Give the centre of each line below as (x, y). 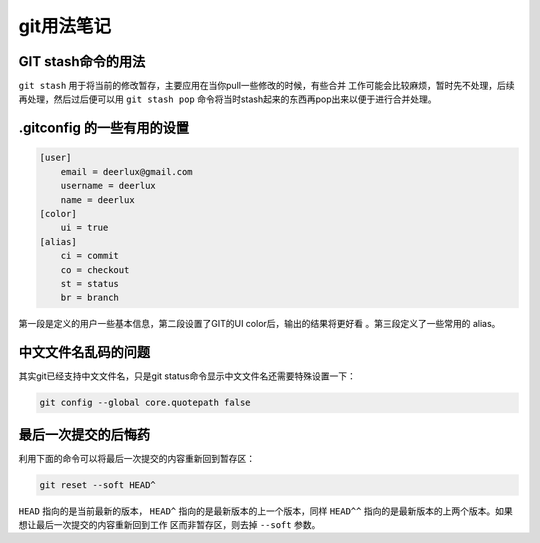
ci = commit (90, 256)
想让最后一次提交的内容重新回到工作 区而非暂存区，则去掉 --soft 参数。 (169, 525)
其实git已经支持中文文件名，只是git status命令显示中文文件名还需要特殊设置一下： (187, 376)
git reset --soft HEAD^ (98, 484)
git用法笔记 (65, 26)
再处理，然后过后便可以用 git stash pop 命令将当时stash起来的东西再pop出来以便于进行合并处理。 (227, 99)
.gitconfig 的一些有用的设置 (104, 128)
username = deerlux (108, 186)
